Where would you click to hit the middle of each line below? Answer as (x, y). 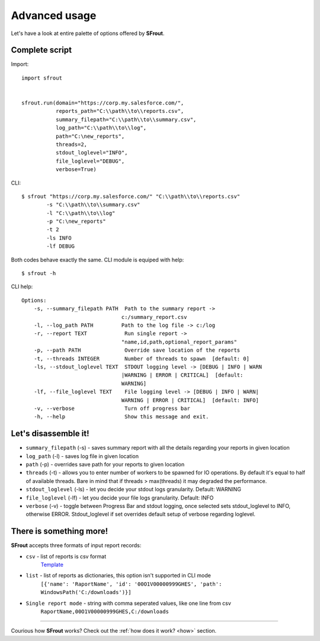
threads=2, (71, 144)
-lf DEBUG (61, 246)
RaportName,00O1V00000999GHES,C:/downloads (105, 611)
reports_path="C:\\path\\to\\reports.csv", (120, 111)
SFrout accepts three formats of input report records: (76, 545)
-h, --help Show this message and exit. (121, 417)
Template (52, 565)
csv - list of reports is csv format (66, 556)
